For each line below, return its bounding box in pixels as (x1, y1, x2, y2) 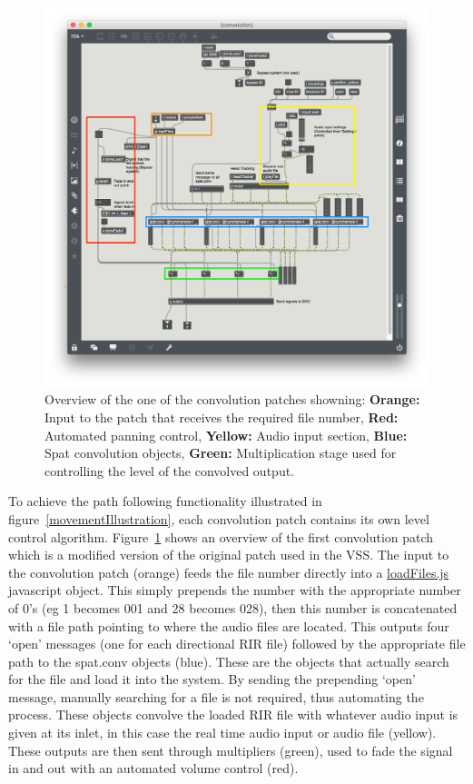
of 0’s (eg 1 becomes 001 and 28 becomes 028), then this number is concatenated (8, 598, 458, 617)
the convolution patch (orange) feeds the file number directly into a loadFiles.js (8, 562, 449, 581)
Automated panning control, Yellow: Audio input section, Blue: (44, 425, 408, 444)
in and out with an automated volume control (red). (8, 759, 299, 778)
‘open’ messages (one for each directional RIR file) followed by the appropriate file (8, 634, 466, 653)
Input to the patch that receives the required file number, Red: (44, 407, 399, 426)
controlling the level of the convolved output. (44, 461, 295, 480)
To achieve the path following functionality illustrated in (8, 491, 322, 511)
